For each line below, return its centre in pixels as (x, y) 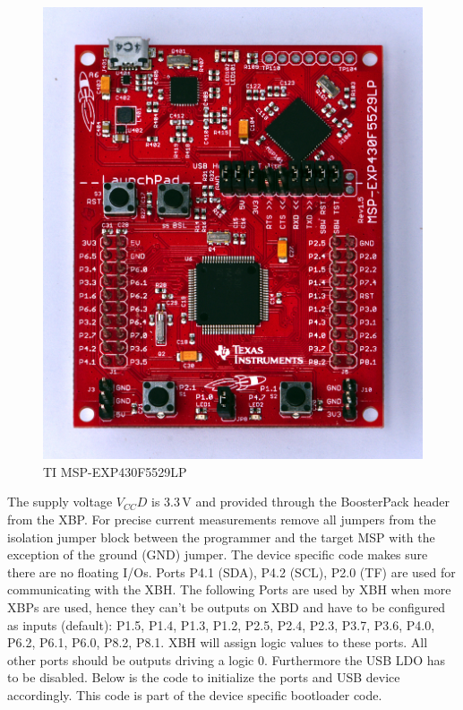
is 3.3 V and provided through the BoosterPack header (300, 502)
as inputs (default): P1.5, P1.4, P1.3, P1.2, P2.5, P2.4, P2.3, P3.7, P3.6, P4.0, (221, 624)
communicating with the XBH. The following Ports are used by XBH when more (229, 589)
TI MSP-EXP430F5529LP (115, 471)
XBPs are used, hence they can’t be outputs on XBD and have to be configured (227, 607)
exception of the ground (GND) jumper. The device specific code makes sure (218, 554)
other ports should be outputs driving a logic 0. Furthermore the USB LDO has (227, 659)
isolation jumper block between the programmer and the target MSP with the (221, 537)
